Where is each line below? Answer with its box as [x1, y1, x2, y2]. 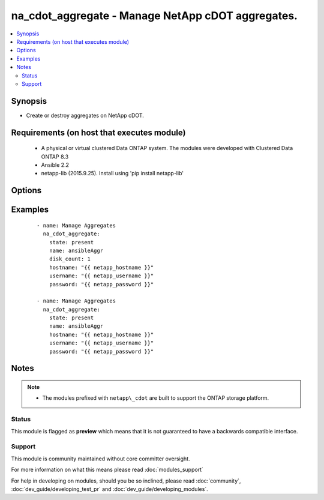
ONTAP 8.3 [41, 153, 69, 160]
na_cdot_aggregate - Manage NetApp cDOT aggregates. [11, 9, 298, 22]
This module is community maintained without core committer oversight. [11, 455, 190, 462]
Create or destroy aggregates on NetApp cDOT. [26, 112, 144, 119]
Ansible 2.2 [41, 161, 69, 168]
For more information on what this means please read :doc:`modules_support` [11, 466, 203, 474]
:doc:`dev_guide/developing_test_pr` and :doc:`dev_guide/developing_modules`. [11, 485, 208, 492]
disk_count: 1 [49, 256, 91, 262]
